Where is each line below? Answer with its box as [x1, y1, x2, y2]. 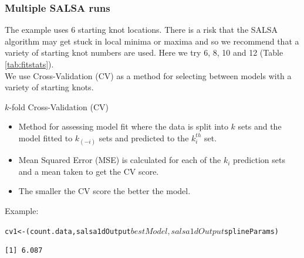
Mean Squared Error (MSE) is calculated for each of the [18, 154, 221, 166]
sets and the [238, 120, 282, 133]
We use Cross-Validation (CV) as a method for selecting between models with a [5, 69, 292, 82]
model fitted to [18, 131, 73, 144]
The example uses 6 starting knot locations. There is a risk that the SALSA [5, 23, 278, 36]
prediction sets [233, 154, 285, 166]
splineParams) [224, 227, 279, 236]
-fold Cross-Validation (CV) [9, 100, 109, 113]
